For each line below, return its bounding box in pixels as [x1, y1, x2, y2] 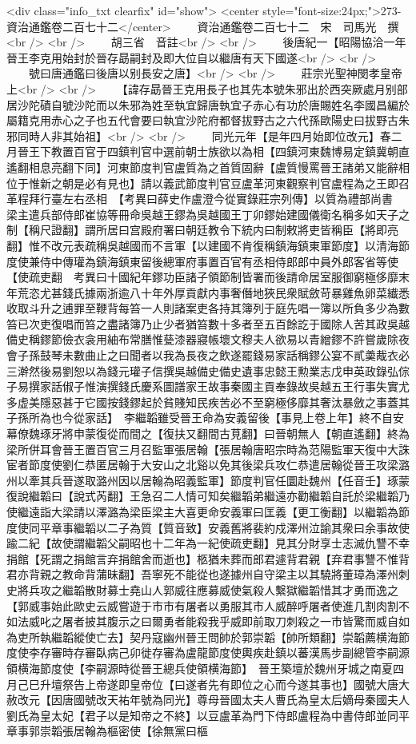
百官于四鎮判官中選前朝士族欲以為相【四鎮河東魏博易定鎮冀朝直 [73, 143, 410, 160]
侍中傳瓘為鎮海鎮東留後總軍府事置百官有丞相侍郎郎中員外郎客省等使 [39, 253, 398, 269]
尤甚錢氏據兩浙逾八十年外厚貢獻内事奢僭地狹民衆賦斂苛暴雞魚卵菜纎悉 [39, 284, 410, 300]
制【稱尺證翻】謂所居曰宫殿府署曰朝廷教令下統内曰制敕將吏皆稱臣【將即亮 [6, 221, 398, 238]
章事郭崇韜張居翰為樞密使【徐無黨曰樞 [6, 722, 208, 739]
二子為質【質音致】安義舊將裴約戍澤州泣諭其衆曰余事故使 [106, 519, 410, 535]
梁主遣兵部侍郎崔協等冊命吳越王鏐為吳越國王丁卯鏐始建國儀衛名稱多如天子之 [6, 205, 410, 222]
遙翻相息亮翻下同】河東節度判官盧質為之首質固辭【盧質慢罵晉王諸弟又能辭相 [6, 158, 410, 175]
